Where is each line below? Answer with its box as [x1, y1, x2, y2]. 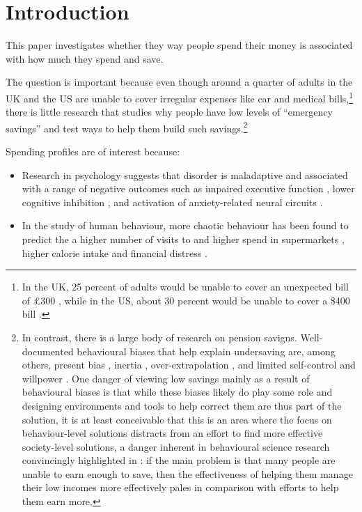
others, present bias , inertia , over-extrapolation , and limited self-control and [22, 357, 356, 372]
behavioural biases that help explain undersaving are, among [77, 343, 336, 358]
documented [22, 343, 74, 358]
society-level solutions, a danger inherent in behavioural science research [22, 439, 330, 453]
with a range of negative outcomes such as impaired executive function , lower [22, 181, 355, 196]
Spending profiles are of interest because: [6, 144, 180, 158]
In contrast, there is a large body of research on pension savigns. [22, 329, 297, 344]
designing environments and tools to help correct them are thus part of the [22, 398, 342, 412]
